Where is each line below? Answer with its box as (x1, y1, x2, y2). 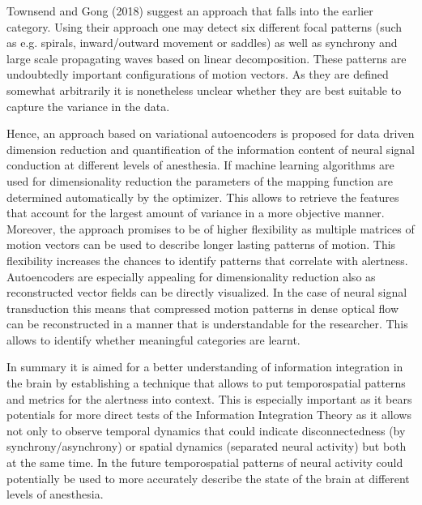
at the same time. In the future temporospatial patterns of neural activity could (6, 454, 403, 471)
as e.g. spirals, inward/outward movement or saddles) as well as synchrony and (6, 34, 398, 51)
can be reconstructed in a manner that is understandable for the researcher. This (6, 315, 408, 332)
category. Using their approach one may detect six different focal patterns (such (6, 18, 403, 35)
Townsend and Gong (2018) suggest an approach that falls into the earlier (6, 2, 373, 19)
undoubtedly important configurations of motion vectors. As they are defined (6, 66, 389, 83)
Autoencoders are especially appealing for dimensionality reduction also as (6, 267, 376, 285)
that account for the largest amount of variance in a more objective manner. (6, 204, 385, 221)
